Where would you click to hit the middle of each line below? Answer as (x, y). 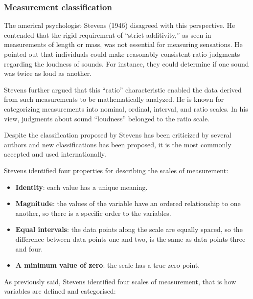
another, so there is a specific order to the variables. (93, 213)
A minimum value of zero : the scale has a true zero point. (108, 265)
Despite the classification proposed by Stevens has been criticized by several (118, 135)
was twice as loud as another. (48, 73)
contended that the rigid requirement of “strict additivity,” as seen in (108, 34)
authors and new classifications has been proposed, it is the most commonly (118, 144)
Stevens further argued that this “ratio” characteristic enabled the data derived (123, 89)
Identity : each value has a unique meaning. (81, 187)
